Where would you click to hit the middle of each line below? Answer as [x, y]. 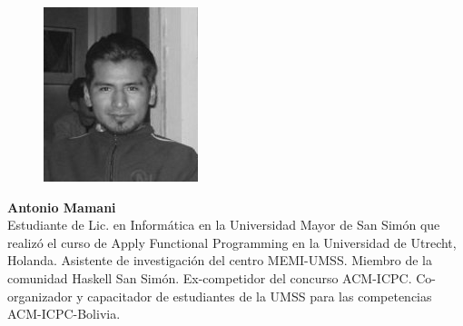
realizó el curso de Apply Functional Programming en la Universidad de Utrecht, [232, 242]
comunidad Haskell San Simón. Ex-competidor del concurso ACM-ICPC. [210, 277]
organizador [40, 296]
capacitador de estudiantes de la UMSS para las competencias [260, 296]
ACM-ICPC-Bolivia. [64, 314]
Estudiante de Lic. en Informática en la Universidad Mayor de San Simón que [224, 225]
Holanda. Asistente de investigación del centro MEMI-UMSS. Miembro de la [220, 260]
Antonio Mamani [62, 207]
